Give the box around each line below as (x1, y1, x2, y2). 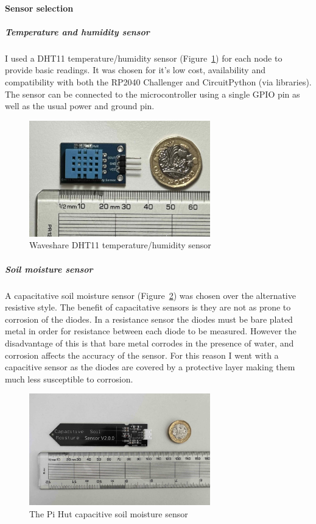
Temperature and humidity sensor (5, 25, 150, 38)
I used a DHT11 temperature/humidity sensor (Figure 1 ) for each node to (5, 51, 283, 64)
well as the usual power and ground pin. (5, 99, 155, 112)
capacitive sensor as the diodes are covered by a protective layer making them (5, 361, 295, 373)
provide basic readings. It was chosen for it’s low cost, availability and (5, 63, 265, 76)
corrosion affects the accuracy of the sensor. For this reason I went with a (5, 348, 279, 361)
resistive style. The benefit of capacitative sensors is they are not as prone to (5, 301, 291, 314)
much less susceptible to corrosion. (5, 372, 133, 385)
